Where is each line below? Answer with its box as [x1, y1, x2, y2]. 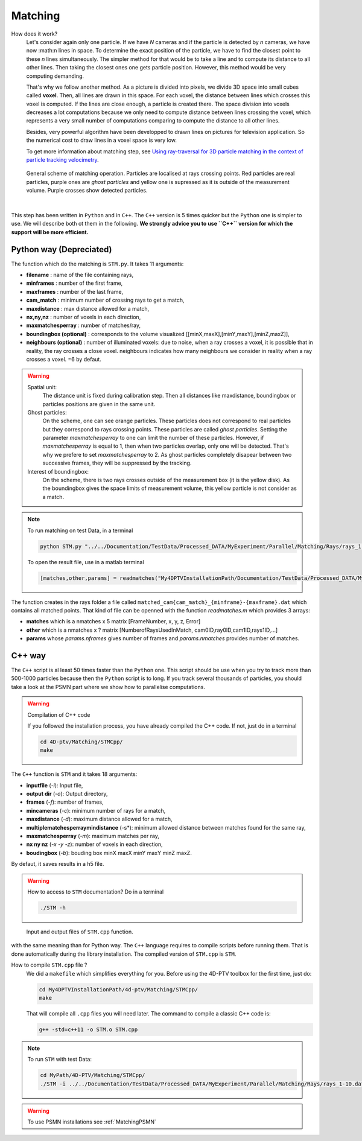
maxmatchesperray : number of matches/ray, [26, 322, 141, 329]
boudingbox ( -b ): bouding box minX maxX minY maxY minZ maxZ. [26, 849, 192, 856]
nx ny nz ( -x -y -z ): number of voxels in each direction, [26, 841, 163, 848]
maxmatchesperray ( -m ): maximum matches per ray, [26, 833, 160, 840]
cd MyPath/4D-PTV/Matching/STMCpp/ [40, 1072, 145, 1079]
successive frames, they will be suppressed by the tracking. [42, 459, 192, 467]
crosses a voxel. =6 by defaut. [26, 355, 102, 363]
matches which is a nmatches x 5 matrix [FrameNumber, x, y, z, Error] [26, 618, 201, 625]
